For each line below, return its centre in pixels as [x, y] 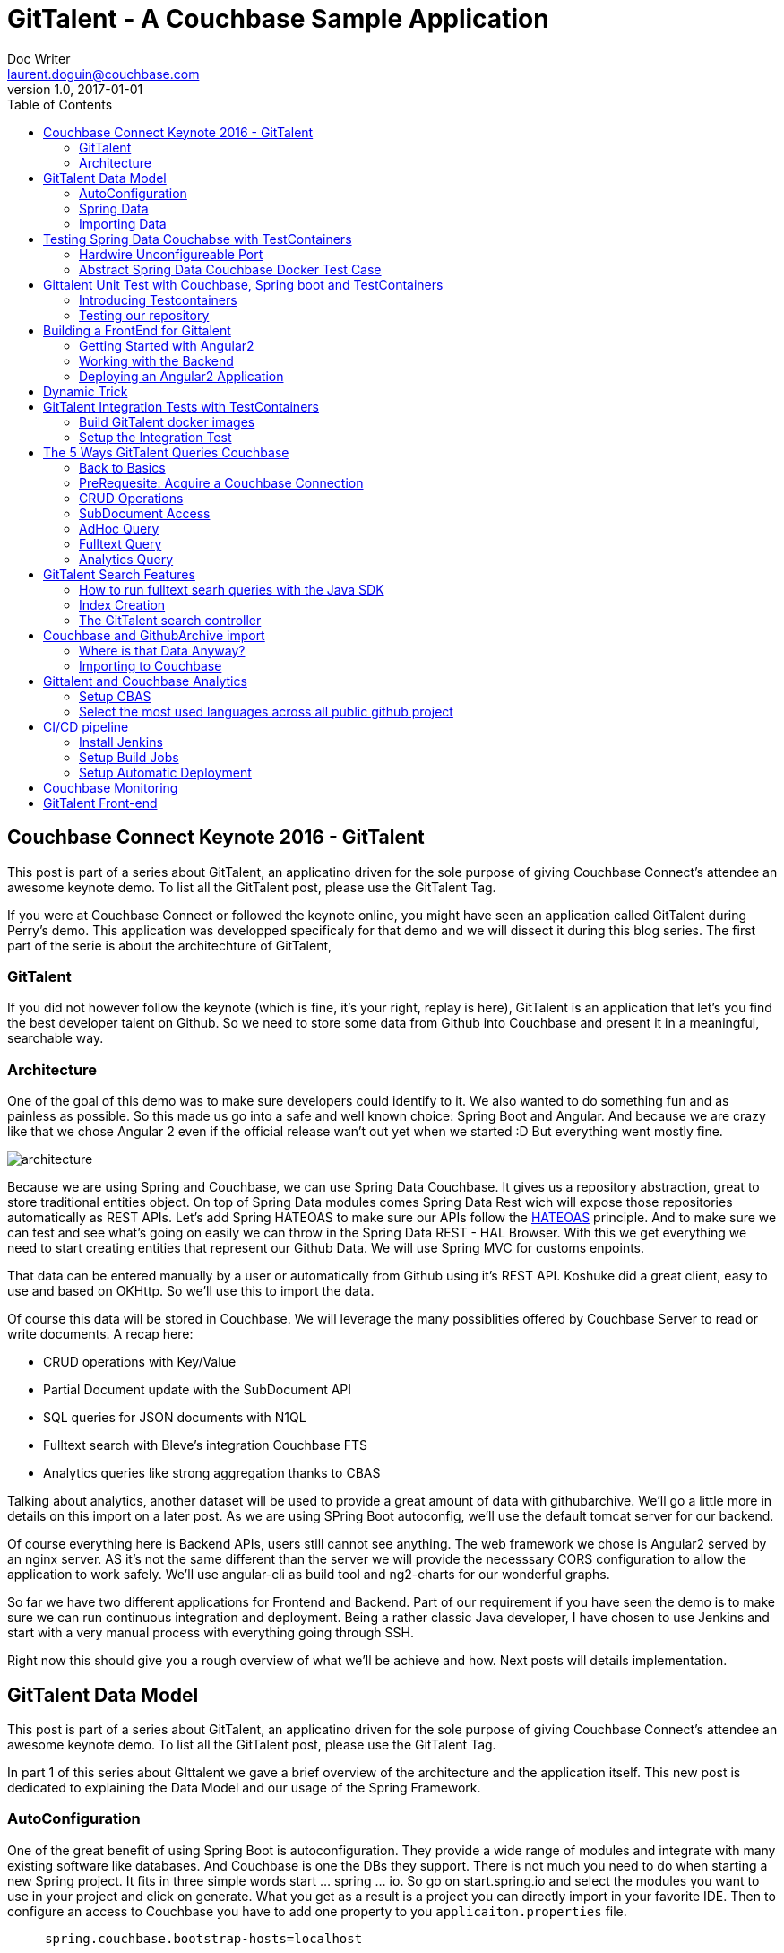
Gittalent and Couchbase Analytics [145, 681]
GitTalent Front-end [100, 803]
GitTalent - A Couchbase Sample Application [278, 19]
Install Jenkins [121, 742]
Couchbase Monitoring [111, 787]
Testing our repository [144, 315]
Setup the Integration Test [155, 437]
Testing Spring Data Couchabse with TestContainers [198, 239]
